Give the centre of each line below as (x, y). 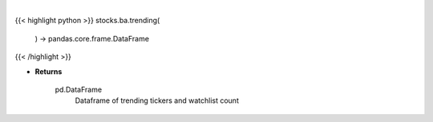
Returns (49, 71)
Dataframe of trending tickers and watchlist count (157, 100)
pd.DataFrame (79, 89)
